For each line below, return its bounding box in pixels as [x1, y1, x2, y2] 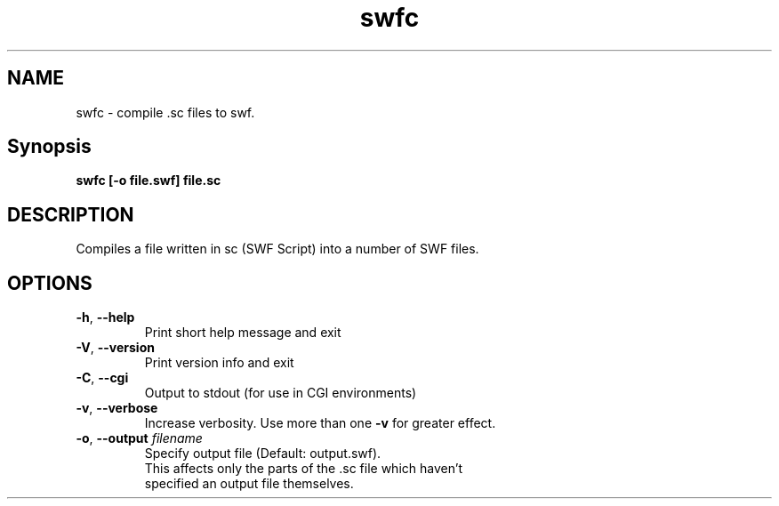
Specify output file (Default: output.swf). [144, 446, 381, 462]
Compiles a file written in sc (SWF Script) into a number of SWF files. [76, 241, 479, 257]
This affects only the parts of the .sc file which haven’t [144, 461, 463, 477]
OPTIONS [7, 271, 92, 294]
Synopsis [7, 135, 92, 158]
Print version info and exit [144, 355, 294, 371]
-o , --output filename [76, 430, 203, 446]
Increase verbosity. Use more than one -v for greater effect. [144, 415, 496, 431]
